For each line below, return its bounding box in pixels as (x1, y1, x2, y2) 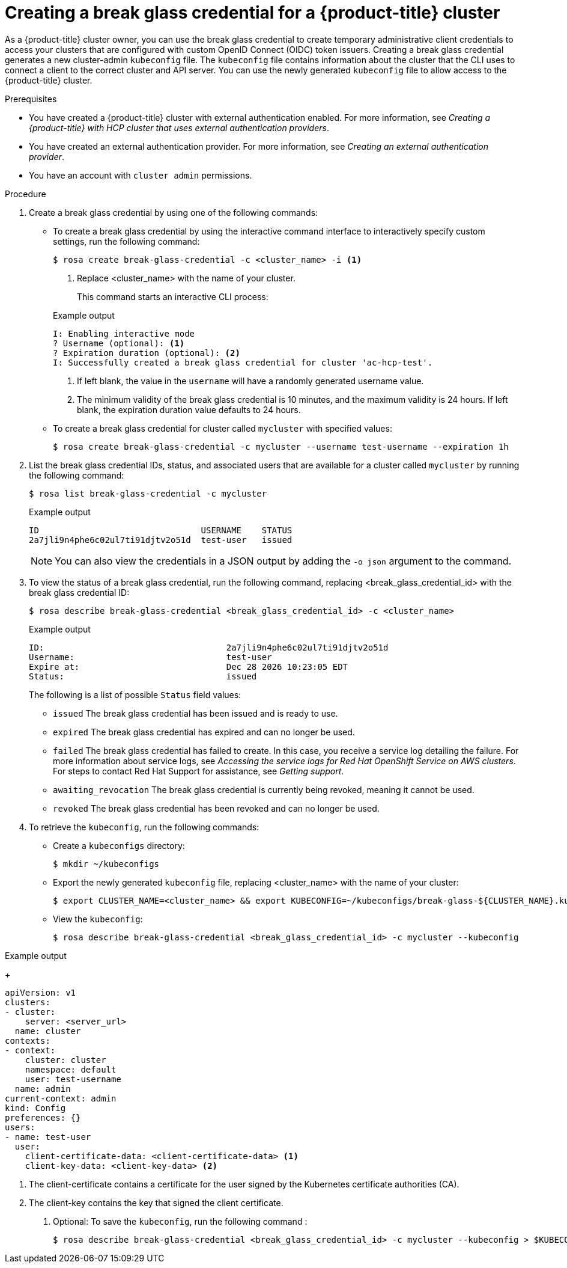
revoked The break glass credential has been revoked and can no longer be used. (53, 803, 380, 813)
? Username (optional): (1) (53, 338, 185, 348)
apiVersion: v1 (5, 987, 76, 997)
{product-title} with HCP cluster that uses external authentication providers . (29, 122, 329, 133)
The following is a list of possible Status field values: (29, 689, 241, 700)
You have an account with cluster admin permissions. (29, 170, 252, 180)
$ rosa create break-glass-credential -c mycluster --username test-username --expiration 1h (53, 441, 509, 452)
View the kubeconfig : (53, 913, 143, 924)
